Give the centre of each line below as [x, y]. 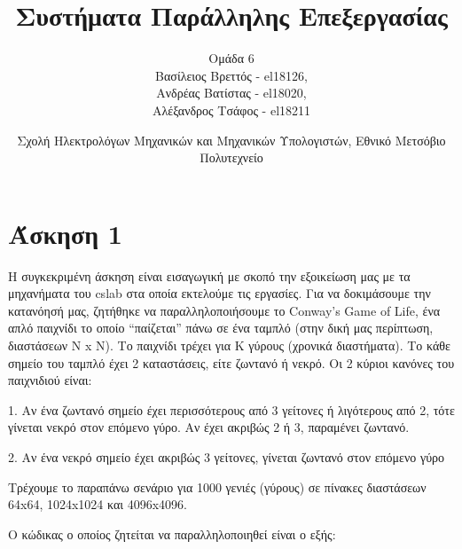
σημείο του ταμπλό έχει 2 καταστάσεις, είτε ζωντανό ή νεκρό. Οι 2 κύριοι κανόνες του [231, 362]
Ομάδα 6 [231, 58]
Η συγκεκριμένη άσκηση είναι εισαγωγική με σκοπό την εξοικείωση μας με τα [209, 275]
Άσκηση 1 [65, 233]
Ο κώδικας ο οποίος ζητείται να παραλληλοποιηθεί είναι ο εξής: [172, 533]
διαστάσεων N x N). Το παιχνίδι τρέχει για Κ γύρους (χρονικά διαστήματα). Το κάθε [229, 345]
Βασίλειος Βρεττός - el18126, [231, 75]
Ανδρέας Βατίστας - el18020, [231, 93]
